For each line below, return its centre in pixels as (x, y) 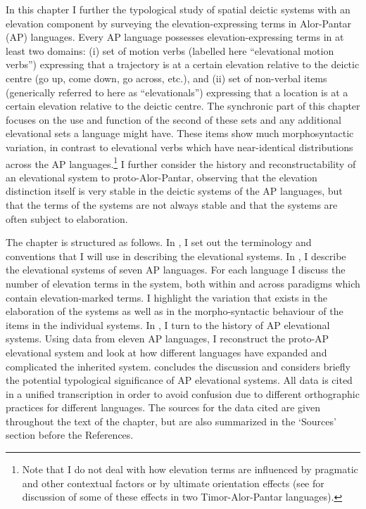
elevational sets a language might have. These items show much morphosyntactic (180, 133)
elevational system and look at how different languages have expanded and (166, 352)
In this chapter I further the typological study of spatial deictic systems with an (178, 9)
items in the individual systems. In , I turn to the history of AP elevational (168, 324)
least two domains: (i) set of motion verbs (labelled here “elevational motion (170, 50)
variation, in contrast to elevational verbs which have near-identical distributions (179, 147)
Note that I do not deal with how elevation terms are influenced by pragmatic (190, 469)
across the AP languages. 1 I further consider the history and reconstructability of (181, 162)
